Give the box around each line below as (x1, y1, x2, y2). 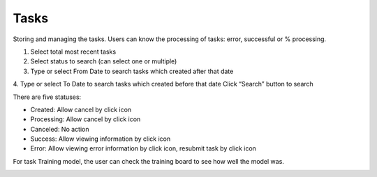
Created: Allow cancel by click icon (30, 105, 132, 114)
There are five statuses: (13, 93, 82, 101)
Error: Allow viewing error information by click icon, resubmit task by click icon (30, 144, 256, 153)
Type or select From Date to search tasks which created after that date (30, 67, 234, 75)
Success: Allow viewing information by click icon (30, 134, 171, 143)
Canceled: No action (30, 125, 89, 133)
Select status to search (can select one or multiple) (30, 57, 177, 66)
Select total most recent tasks (30, 47, 117, 56)
